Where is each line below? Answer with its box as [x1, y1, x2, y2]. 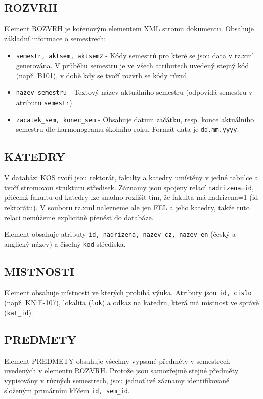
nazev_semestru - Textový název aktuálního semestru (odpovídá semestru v [16, 87, 253, 97]
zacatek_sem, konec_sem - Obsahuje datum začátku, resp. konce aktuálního [16, 114, 254, 124]
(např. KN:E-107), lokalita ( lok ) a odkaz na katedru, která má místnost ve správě [4, 297, 259, 308]
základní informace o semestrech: [4, 33, 106, 43]
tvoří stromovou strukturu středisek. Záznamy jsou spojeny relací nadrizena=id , [4, 182, 254, 192]
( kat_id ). [4, 307, 33, 317]
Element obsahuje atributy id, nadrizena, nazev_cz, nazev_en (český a [4, 229, 236, 239]
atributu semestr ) [16, 96, 72, 107]
